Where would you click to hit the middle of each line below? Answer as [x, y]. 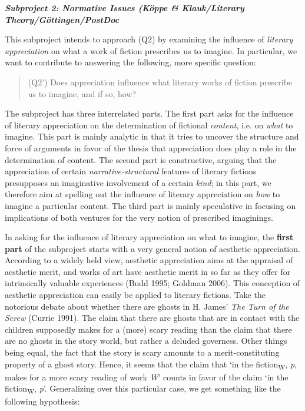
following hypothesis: [42, 401]
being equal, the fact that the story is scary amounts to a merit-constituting [142, 352]
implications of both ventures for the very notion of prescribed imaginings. [139, 217]
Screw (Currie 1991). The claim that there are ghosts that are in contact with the [152, 318]
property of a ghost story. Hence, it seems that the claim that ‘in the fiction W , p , [151, 364]
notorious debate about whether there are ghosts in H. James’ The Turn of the [147, 306]
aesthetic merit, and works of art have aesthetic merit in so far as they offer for [148, 271]
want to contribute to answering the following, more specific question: [130, 62]
